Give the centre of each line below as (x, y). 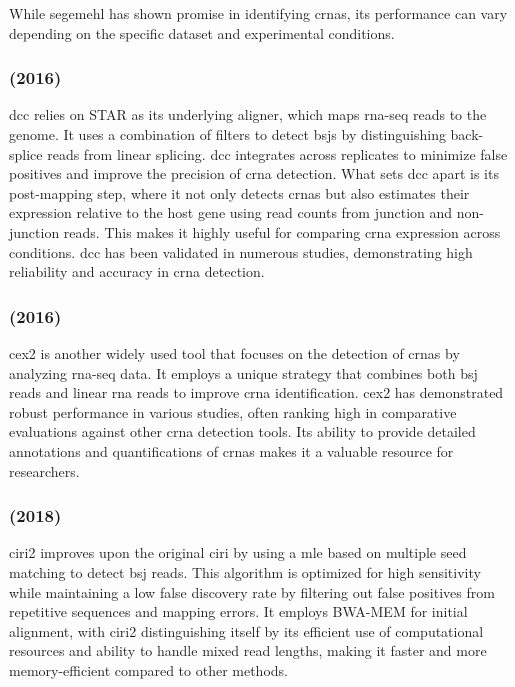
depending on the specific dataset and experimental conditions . (202, 32)
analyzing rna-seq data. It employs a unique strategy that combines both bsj (243, 372)
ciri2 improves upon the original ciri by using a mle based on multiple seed (238, 552)
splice (26, 153)
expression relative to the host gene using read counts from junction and (231, 212)
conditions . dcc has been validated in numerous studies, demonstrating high (241, 251)
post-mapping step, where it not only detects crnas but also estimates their (239, 192)
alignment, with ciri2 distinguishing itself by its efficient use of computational (246, 630)
